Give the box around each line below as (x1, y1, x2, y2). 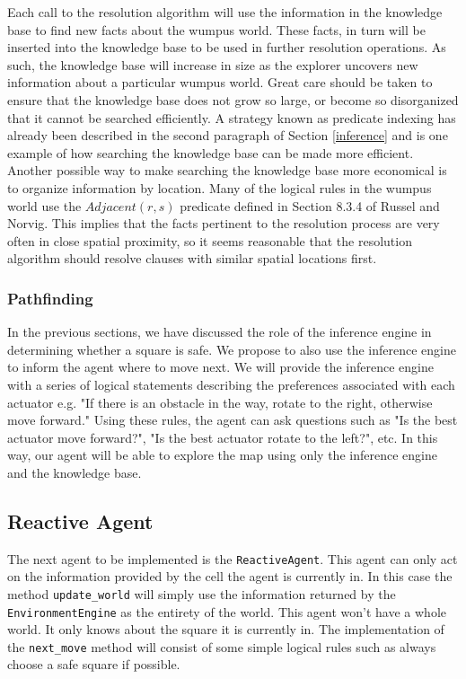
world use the (7, 196, 82, 215)
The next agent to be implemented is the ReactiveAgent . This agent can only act (7, 549, 458, 568)
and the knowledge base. (7, 463, 142, 481)
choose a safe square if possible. (7, 655, 180, 674)
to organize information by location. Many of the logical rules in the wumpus (7, 178, 432, 197)
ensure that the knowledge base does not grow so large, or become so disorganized (7, 90, 459, 109)
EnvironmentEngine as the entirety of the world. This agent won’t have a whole (7, 602, 447, 621)
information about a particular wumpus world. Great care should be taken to (7, 73, 433, 92)
